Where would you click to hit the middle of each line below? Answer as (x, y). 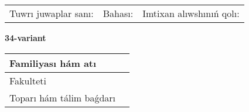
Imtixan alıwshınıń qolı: (191, 13)
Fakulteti (28, 80)
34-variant (25, 38)
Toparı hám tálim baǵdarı (63, 97)
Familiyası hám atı (53, 63)
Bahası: (118, 13)
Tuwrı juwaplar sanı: (52, 13)
